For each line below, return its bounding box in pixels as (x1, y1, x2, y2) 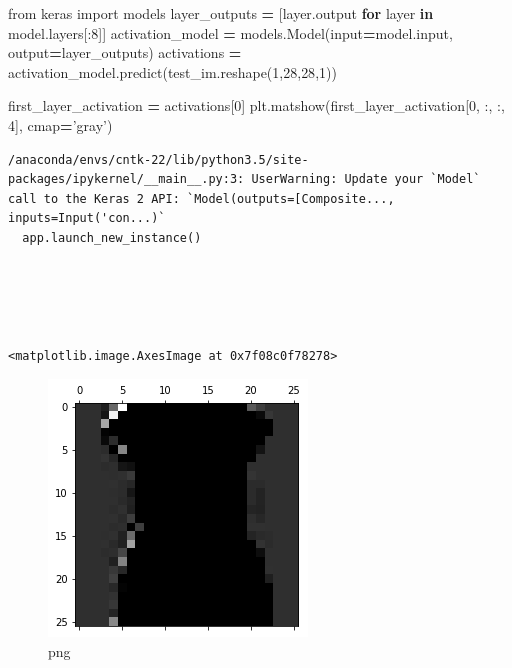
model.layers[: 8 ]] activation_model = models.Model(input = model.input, (8, 22, 453, 43)
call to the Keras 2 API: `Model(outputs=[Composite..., (8, 191, 395, 206)
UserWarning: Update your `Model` (251, 172, 481, 187)
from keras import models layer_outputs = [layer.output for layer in (8, 3, 434, 23)
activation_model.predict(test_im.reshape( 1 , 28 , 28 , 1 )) (8, 61, 337, 82)
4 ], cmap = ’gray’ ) (8, 114, 113, 135)
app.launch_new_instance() (22, 230, 202, 245)
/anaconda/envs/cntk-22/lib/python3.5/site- (8, 152, 309, 167)
